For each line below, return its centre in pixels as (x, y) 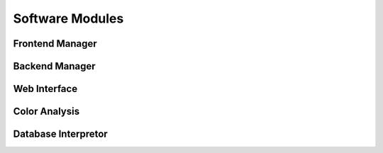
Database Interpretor (60, 134)
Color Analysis (46, 112)
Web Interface (45, 89)
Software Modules (68, 18)
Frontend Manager (55, 44)
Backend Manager (54, 66)
